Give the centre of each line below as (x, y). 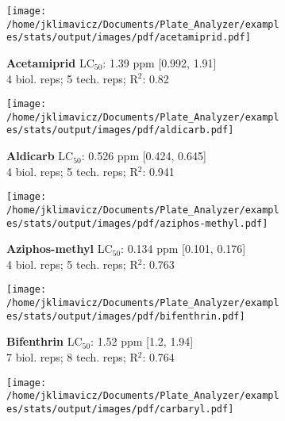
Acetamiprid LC (50, 62)
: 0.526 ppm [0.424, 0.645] (144, 156)
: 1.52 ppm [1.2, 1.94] (142, 341)
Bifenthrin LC (44, 341)
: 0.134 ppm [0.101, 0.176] (183, 249)
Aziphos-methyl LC (60, 249)
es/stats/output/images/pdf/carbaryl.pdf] (120, 409)
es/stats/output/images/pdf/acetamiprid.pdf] (129, 38)
